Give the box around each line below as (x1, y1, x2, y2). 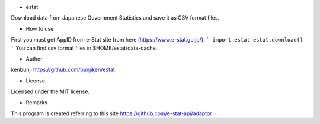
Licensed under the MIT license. (11, 88, 90, 95)
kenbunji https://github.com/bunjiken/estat (11, 66, 115, 74)
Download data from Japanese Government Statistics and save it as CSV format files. (11, 14, 219, 21)
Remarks (25, 98, 47, 106)
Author (25, 55, 43, 62)
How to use (25, 25, 54, 32)
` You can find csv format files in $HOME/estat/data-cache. (11, 44, 158, 52)
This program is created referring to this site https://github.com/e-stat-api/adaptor (11, 110, 212, 117)
